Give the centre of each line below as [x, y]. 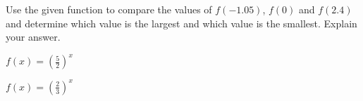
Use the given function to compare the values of [109, 9]
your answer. [33, 37]
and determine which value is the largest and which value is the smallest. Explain [181, 23]
